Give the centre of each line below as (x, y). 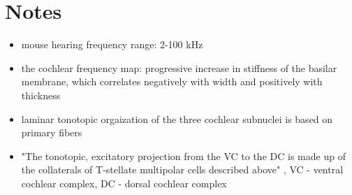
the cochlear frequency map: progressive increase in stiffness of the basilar (179, 67)
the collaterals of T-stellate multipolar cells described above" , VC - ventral (182, 169)
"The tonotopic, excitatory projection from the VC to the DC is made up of (183, 156)
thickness (41, 95)
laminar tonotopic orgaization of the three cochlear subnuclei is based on (177, 118)
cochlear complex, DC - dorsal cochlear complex (124, 183)
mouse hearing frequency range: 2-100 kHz (112, 44)
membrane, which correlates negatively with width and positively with (172, 81)
